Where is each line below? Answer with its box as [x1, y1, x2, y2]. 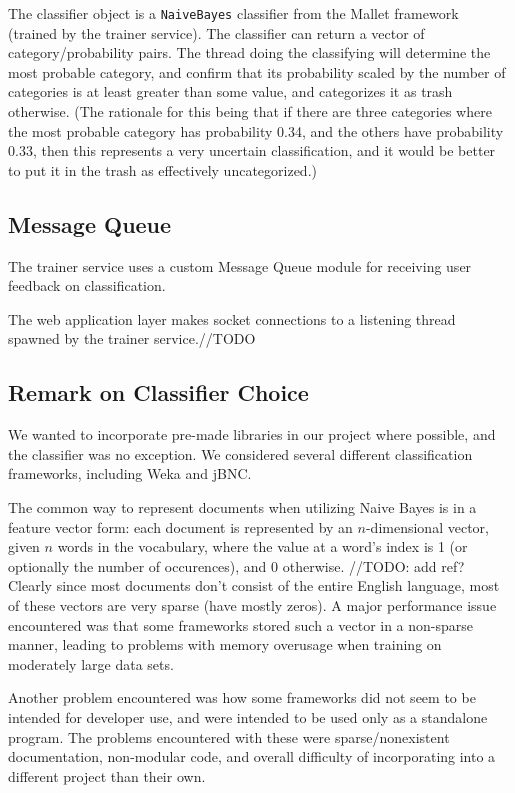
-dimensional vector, [365, 516, 489, 537]
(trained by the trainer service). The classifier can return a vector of [8, 22, 425, 43]
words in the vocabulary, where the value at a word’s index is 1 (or [57, 536, 468, 557]
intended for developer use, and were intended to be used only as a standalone [8, 706, 488, 727]
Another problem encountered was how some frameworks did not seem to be [8, 687, 476, 708]
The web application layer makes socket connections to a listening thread [8, 308, 456, 329]
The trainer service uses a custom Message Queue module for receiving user [8, 255, 472, 276]
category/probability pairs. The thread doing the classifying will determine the [8, 42, 491, 63]
